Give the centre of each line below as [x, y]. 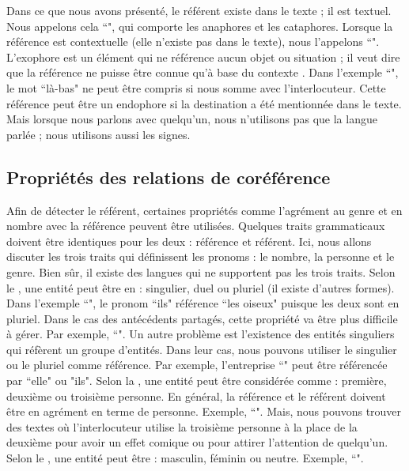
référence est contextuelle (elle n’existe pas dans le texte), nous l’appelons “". [193, 41]
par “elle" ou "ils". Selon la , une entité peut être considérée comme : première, [197, 381]
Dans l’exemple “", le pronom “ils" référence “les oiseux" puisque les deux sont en [203, 303]
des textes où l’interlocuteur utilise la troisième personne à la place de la [182, 426]
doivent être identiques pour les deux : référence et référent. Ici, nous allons [189, 241]
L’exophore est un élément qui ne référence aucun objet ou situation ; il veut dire [203, 57]
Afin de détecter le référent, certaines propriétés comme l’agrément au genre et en [204, 210]
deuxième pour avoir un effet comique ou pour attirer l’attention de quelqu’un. [197, 442]
